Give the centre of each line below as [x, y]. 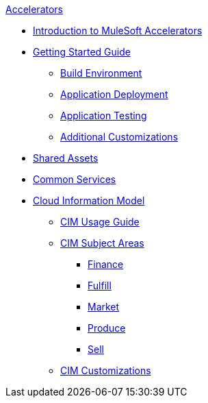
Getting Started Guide [82, 52]
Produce [107, 328]
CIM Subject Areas [102, 243]
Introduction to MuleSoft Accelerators [118, 30]
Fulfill [100, 285]
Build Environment [101, 73]
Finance [106, 264]
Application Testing [104, 115]
